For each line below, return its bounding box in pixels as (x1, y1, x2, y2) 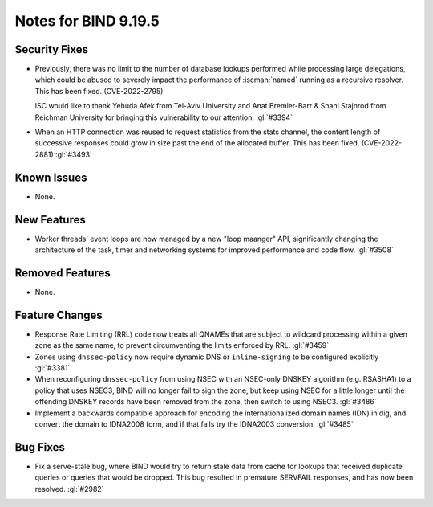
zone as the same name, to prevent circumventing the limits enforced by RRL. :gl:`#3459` (34, 341, 330, 350)
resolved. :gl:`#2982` (34, 484, 104, 493)
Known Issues (14, 170, 87, 184)
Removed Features (14, 266, 111, 280)
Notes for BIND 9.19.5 (14, 12, 160, 30)
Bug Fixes (14, 440, 66, 454)
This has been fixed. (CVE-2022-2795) (34, 86, 164, 96)
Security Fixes (14, 43, 88, 56)
